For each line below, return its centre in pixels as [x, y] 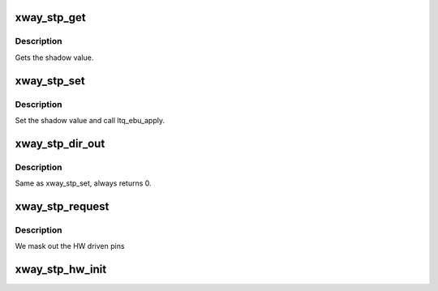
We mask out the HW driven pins [70, 246]
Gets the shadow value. [54, 58]
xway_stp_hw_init [61, 270]
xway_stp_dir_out [60, 143]
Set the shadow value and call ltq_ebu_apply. [90, 120]
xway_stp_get [50, 17]
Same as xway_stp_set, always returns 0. [83, 183]
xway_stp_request [62, 206]
